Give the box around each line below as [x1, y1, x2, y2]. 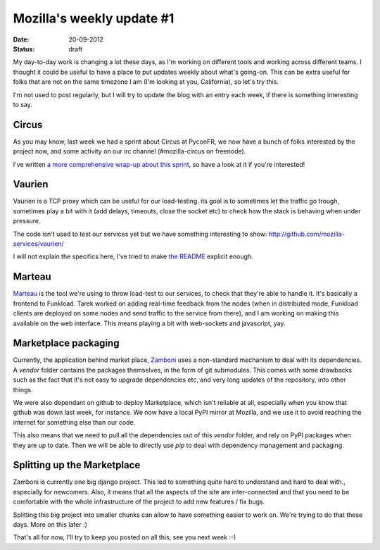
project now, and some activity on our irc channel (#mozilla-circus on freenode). [13, 147, 246, 156]
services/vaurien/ [13, 239, 65, 248]
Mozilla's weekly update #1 [13, 11, 175, 26]
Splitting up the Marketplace [13, 459, 141, 471]
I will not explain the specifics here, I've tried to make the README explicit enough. [13, 252, 253, 261]
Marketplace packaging [13, 337, 120, 349]
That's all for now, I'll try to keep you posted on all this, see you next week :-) [13, 533, 236, 542]
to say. [13, 100, 33, 108]
